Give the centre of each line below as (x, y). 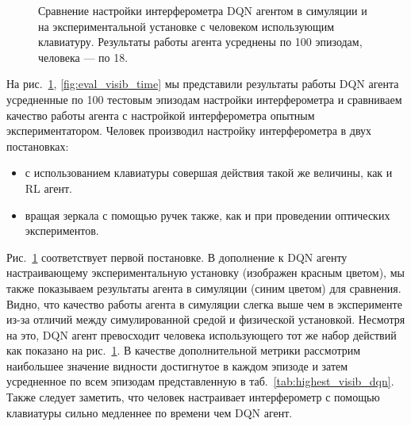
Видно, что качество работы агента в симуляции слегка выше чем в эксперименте (204, 303)
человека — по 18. (83, 57)
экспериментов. (62, 230)
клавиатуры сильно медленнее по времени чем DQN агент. (150, 412)
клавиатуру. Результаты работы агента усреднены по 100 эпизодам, (200, 42)
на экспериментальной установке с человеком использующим (186, 26)
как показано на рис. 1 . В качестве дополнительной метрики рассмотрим (184, 350)
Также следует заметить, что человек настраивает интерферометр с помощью (193, 397)
